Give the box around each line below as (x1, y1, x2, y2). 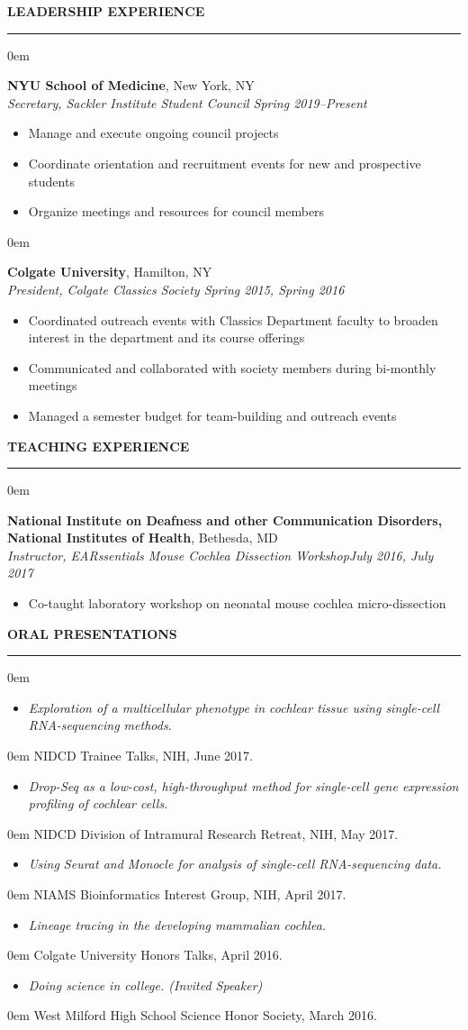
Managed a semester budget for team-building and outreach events (28, 406, 397, 424)
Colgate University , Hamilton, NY (7, 262, 212, 281)
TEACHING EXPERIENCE (7, 436, 190, 455)
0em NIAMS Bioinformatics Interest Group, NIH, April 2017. (7, 885, 346, 903)
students (28, 171, 75, 190)
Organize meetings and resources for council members (28, 202, 325, 221)
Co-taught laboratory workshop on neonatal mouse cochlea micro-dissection (28, 594, 446, 613)
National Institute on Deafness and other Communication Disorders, (7, 510, 443, 529)
